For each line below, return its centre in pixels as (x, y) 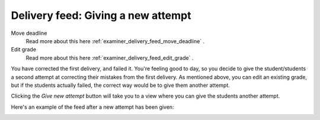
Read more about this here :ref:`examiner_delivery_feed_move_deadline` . (115, 41)
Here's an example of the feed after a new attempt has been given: (92, 107)
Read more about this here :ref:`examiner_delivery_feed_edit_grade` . (110, 58)
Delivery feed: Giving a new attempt (101, 15)
